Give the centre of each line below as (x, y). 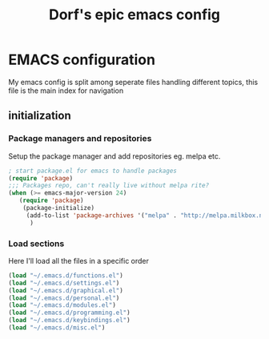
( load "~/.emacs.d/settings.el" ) (64, 283)
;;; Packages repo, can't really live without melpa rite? (109, 186)
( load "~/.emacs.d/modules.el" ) (62, 305)
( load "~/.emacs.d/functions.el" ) (66, 275)
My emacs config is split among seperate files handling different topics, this (133, 82)
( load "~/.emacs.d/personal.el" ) (64, 298)
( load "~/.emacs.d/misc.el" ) (57, 328)
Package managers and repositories (80, 139)
